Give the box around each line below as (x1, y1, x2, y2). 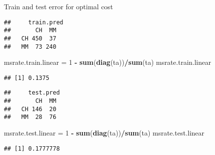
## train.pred (4, 19, 63, 26)
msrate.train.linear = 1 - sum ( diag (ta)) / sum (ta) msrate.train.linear (4, 57, 211, 67)
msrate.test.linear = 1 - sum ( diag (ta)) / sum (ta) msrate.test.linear (4, 128, 205, 138)
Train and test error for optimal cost (4, 1, 113, 11)
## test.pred (4, 89, 60, 97)
